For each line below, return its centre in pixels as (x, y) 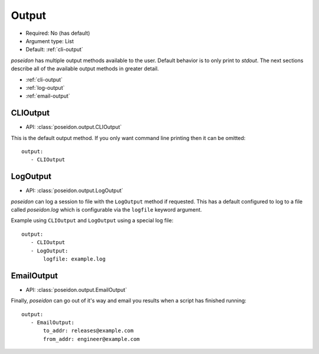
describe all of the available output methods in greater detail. (85, 69)
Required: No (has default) (58, 33)
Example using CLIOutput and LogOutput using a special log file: (92, 220)
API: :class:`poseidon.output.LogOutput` (74, 191)
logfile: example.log (74, 259)
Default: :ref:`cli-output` (54, 50)
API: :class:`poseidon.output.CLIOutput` (74, 127)
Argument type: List (50, 41)
